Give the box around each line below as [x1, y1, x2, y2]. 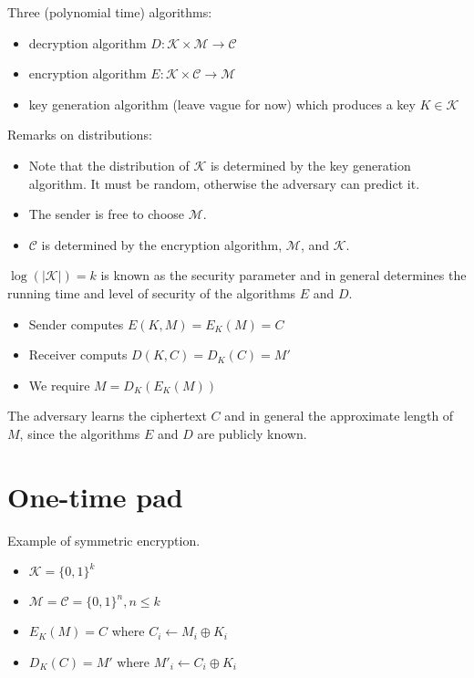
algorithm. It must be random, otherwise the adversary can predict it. [28, 173, 420, 193]
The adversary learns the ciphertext [7, 406, 207, 425]
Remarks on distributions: [7, 125, 152, 144]
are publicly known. [197, 423, 307, 443]
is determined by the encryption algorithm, [41, 235, 283, 254]
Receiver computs [28, 345, 128, 364]
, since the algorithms [19, 423, 140, 443]
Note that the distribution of [28, 155, 190, 174]
